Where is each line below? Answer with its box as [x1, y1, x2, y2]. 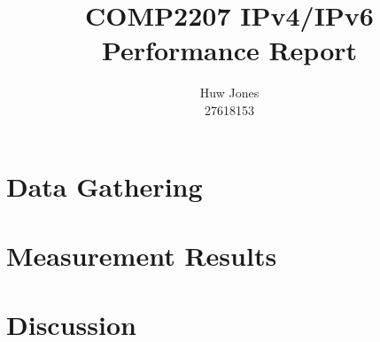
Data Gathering [6, 167, 203, 204]
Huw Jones [199, 83, 260, 102]
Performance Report [101, 32, 358, 68]
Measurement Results [6, 237, 277, 273]
